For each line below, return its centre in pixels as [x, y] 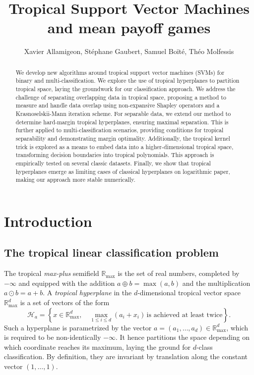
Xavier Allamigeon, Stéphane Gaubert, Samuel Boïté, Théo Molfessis [129, 51]
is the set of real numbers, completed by [179, 273]
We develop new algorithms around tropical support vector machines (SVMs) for [120, 72]
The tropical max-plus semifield [52, 273]
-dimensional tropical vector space [189, 293]
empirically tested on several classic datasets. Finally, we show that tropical [113, 163]
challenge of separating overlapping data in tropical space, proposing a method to [121, 97]
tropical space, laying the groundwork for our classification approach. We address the [126, 89]
